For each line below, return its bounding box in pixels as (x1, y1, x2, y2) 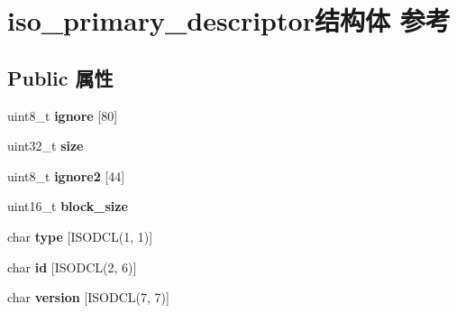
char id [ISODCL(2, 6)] (7, 257, 137, 276)
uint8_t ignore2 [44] (7, 166, 125, 185)
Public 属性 (7, 63, 114, 91)
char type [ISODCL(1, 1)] (7, 226, 153, 245)
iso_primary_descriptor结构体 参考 (7, 2, 451, 39)
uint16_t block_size (7, 197, 128, 216)
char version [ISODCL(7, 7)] (7, 288, 169, 307)
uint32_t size (7, 136, 84, 155)
